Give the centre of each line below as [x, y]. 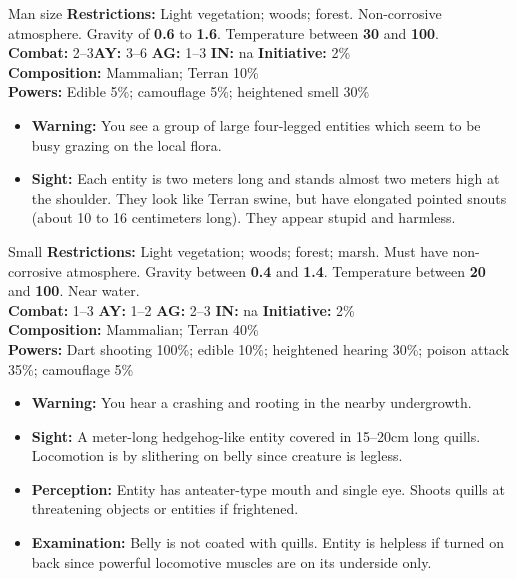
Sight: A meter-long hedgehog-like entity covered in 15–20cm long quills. [256, 435]
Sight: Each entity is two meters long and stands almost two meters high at [265, 178]
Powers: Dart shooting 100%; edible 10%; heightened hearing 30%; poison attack [259, 348]
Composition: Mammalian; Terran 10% [133, 71]
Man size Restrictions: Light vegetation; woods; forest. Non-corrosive [225, 13]
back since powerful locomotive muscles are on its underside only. [231, 561]
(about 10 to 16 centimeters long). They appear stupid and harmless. [243, 217]
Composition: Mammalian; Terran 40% [133, 329]
